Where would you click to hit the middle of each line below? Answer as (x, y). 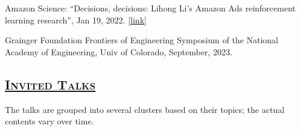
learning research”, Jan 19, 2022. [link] (76, 20)
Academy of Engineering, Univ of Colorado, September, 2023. (119, 51)
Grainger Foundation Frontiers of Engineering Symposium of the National (142, 40)
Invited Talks (50, 84)
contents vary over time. (49, 121)
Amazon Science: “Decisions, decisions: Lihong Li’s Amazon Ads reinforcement (150, 8)
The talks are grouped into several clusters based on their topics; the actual (145, 109)
